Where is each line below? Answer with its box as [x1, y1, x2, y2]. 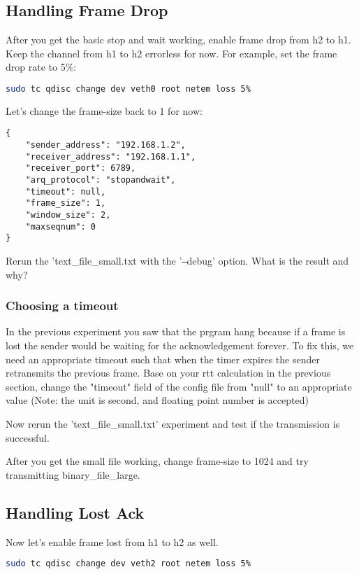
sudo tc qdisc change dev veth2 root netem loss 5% [6, 559, 251, 569]
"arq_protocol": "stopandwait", [25, 175, 176, 185]
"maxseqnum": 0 [25, 221, 96, 232]
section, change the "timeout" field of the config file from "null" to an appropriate [6, 379, 352, 393]
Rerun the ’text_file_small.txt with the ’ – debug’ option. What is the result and [6, 253, 349, 268]
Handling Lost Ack [6, 501, 145, 523]
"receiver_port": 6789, [25, 163, 136, 174]
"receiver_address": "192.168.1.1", [25, 151, 196, 162]
